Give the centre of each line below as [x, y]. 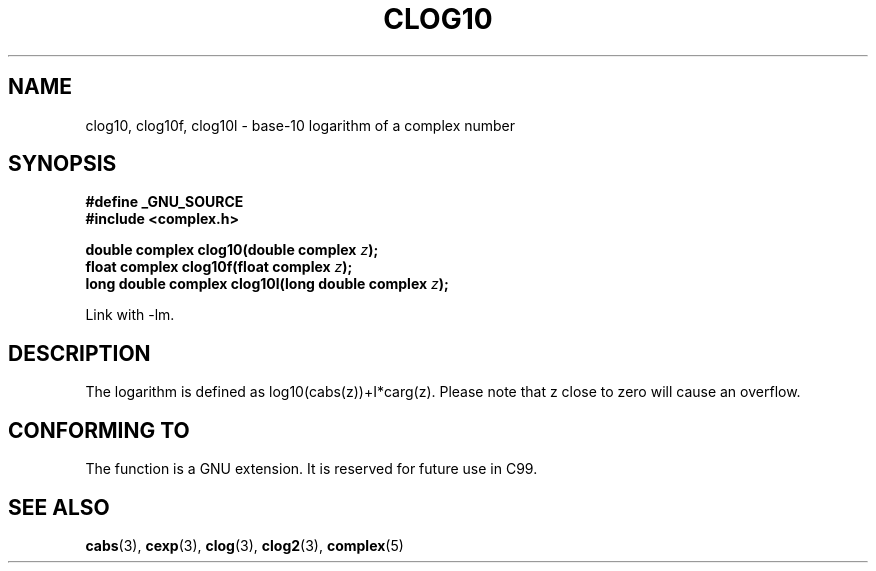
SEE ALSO [59, 507]
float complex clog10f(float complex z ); [219, 267]
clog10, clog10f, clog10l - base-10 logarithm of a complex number [300, 125]
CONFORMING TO [99, 430]
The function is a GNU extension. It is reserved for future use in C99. [311, 469]
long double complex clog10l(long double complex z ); [267, 284]
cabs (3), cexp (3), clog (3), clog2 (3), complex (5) [244, 545]
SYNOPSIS [62, 164]
